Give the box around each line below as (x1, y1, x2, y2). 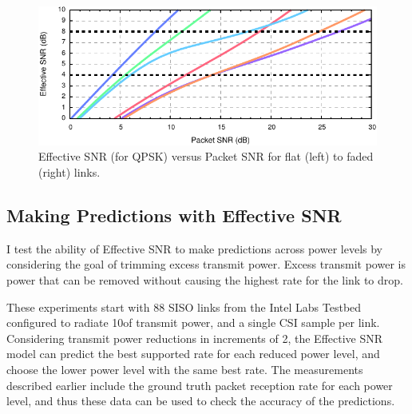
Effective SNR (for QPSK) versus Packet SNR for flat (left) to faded (38, 148, 374, 165)
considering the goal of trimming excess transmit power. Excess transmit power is (6, 256, 406, 273)
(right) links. (38, 163, 101, 180)
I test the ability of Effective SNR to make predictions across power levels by (6, 240, 382, 257)
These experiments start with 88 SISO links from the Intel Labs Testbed (6, 298, 362, 315)
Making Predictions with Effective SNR (6, 202, 342, 227)
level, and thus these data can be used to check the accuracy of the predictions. (6, 392, 395, 409)
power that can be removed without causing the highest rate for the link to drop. (6, 271, 403, 288)
